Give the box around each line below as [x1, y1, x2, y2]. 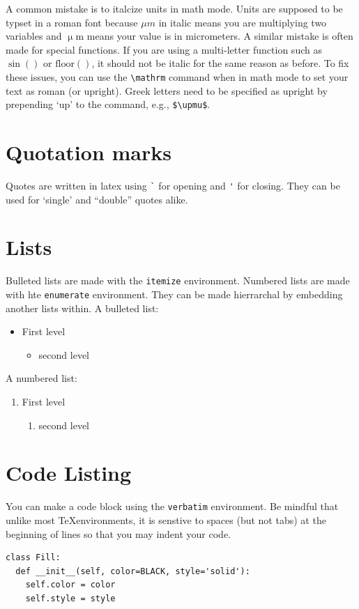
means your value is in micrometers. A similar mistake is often [86, 29, 353, 43]
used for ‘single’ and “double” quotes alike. [6, 192, 188, 206]
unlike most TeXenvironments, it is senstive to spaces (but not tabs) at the [6, 513, 326, 527]
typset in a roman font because [6, 15, 138, 29]
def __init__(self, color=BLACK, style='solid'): [15, 566, 250, 576]
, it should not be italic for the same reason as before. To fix [91, 56, 349, 70]
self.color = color [25, 580, 116, 590]
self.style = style [25, 594, 116, 603]
